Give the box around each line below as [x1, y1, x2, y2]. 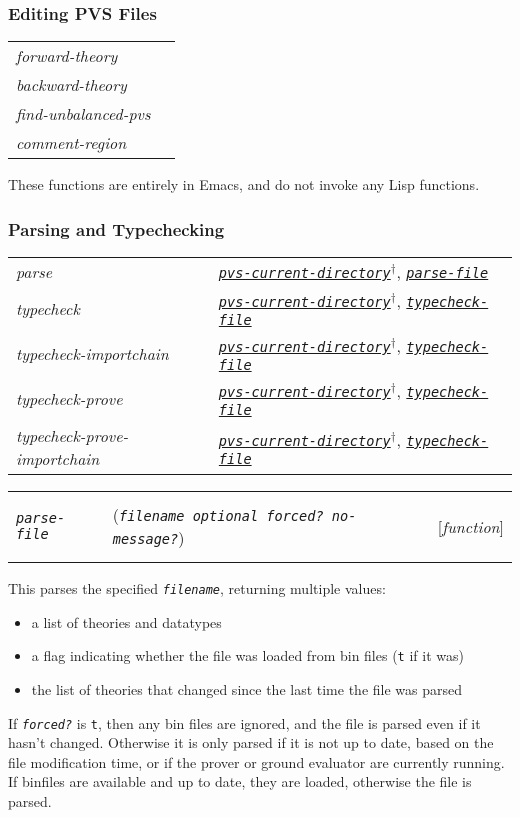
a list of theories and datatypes [31, 611, 222, 632]
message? [112, 531, 179, 548]
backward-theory [16, 73, 127, 97]
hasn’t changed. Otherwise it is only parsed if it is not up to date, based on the [8, 732, 494, 753]
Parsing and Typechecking [8, 216, 225, 241]
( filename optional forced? [112, 503, 324, 527]
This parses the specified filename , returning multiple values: [8, 578, 386, 599]
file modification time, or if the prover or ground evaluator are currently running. [8, 751, 505, 772]
